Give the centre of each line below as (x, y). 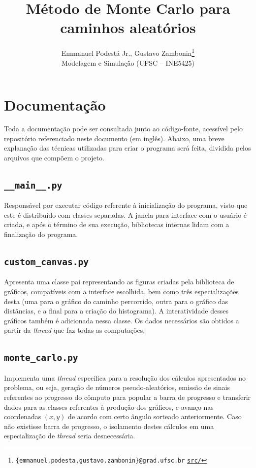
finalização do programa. (41, 234)
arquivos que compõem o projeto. (54, 157)
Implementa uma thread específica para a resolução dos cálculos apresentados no (125, 377)
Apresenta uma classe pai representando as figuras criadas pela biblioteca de (119, 282)
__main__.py (33, 185)
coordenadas (23, 416)
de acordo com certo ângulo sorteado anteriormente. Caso (155, 416)
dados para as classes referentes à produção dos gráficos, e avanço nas (109, 407)
